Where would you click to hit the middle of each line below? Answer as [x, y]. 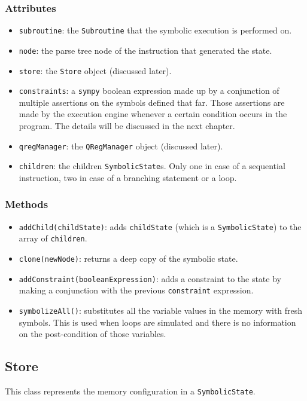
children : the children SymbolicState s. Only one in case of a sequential [152, 166]
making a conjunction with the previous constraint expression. [136, 290]
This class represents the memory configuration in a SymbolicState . [130, 391]
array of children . [53, 238]
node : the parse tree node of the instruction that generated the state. [145, 50]
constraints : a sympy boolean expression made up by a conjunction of [149, 91]
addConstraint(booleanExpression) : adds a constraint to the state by [150, 278]
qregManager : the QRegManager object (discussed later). [121, 146]
